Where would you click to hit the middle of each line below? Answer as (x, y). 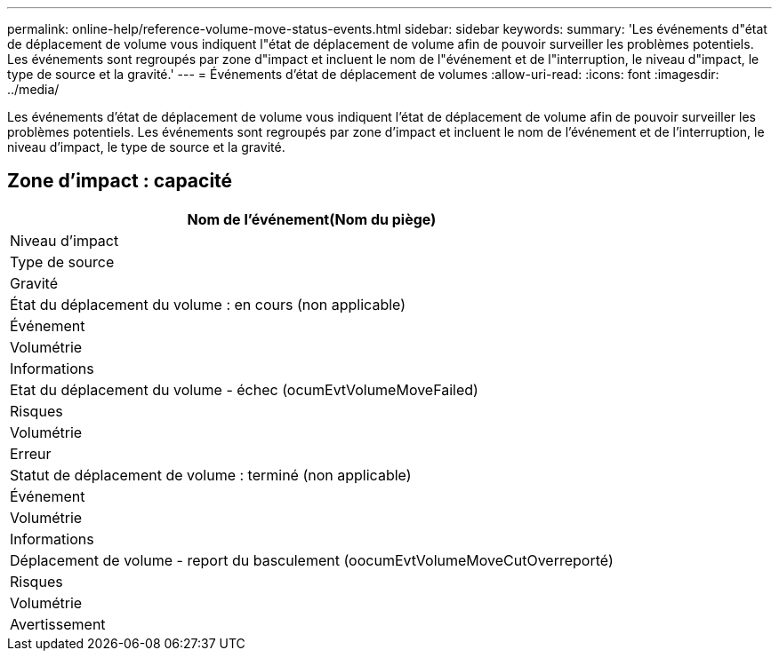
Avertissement (58, 624)
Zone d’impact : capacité (120, 181)
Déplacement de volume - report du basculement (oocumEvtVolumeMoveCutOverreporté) (312, 560)
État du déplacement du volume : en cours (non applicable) (208, 304)
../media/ (33, 89)
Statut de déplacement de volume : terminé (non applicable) (211, 475)
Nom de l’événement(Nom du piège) (312, 219)
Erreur (31, 453)
